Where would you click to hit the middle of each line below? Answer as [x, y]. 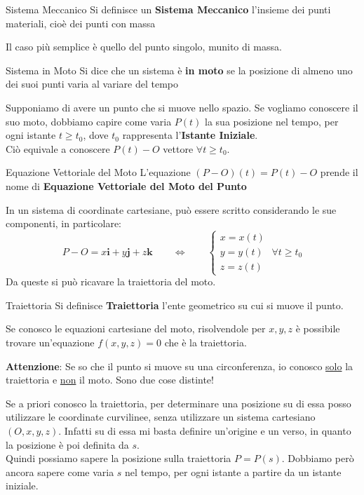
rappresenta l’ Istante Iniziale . [190, 135]
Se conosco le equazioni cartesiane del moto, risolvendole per [136, 328]
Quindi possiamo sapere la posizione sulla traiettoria [119, 458]
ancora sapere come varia [60, 472]
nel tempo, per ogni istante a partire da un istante [233, 472]
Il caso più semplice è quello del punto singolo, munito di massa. [144, 47]
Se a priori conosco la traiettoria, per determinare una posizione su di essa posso [178, 403]
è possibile [318, 328]
